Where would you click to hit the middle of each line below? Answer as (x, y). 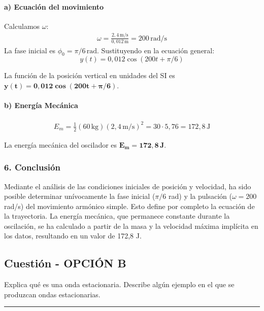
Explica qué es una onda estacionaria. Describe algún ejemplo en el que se (119, 284)
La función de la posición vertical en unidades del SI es (90, 75)
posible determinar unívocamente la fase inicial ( (80, 196)
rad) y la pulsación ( (200, 196)
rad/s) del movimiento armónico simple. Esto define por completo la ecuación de (129, 206)
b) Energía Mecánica (41, 105)
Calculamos (22, 26)
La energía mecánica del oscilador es (61, 144)
